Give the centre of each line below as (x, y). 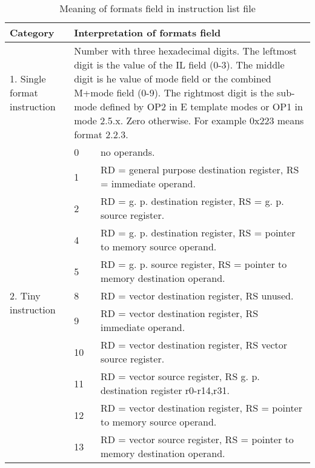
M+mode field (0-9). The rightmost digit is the (174, 92)
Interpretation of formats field (148, 32)
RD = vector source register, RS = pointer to (197, 439)
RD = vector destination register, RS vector (194, 345)
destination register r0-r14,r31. (165, 390)
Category (32, 32)
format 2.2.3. (101, 134)
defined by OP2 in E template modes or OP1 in (201, 106)
